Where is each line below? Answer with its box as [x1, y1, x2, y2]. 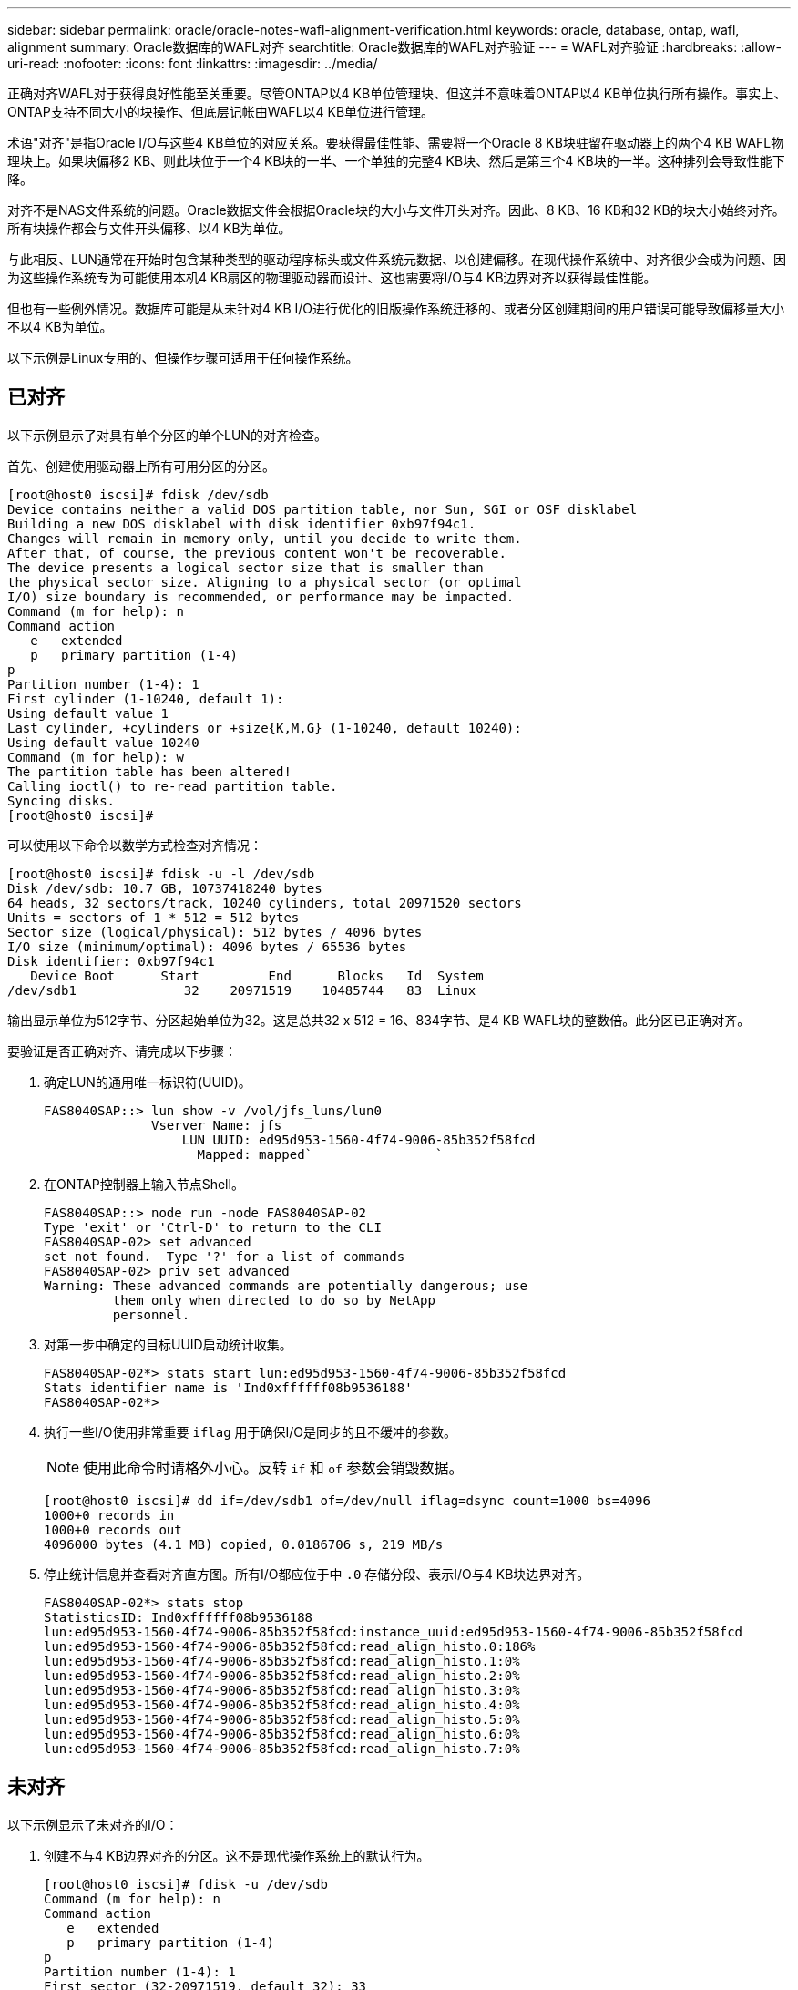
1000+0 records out [44, 1522, 182, 1537]
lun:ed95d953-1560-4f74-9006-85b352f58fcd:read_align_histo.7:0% [44, 1740, 520, 1756]
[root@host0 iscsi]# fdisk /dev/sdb [7, 487, 269, 502]
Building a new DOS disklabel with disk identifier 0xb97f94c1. [7, 516, 476, 531]
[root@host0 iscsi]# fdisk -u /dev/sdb [44, 1876, 328, 1892]
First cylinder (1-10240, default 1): [7, 691, 284, 706]
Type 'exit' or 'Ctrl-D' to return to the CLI [44, 1219, 382, 1235]
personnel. [112, 1307, 190, 1322]
